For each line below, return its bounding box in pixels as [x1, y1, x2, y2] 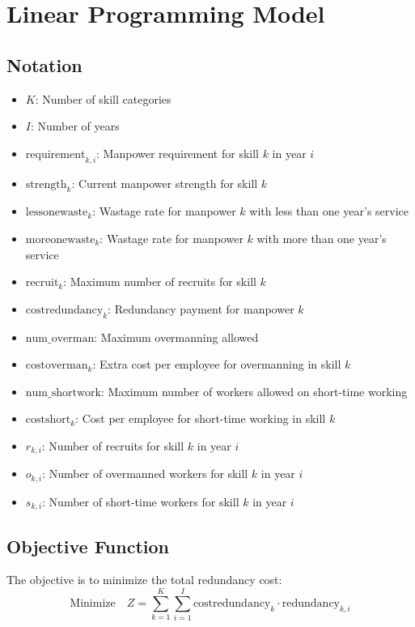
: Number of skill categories [35, 90, 172, 107]
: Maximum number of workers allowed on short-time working [100, 382, 408, 399]
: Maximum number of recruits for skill [63, 273, 256, 290]
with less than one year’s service [249, 203, 409, 220]
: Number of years [30, 117, 120, 134]
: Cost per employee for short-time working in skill [75, 410, 326, 427]
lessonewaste [25, 207, 88, 219]
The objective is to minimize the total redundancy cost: [6, 571, 282, 588]
